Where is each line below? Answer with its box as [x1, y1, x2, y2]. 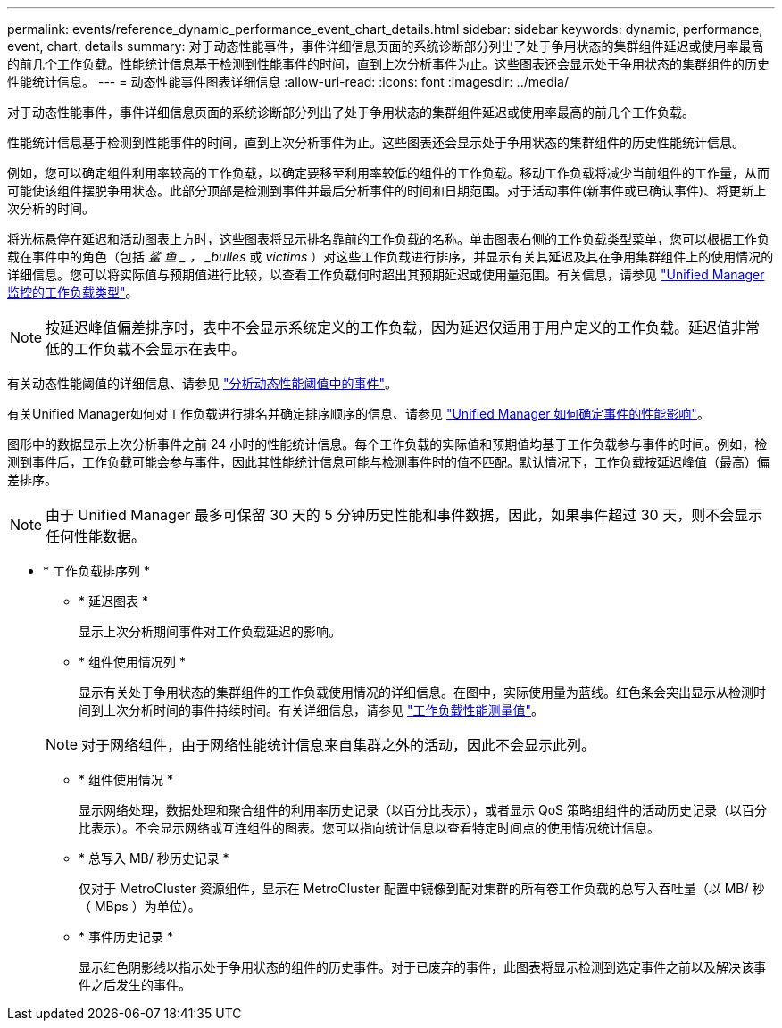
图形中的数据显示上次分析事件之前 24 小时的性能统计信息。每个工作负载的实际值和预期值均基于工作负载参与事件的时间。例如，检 [7, 436, 768, 452]
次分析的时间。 [7, 201, 95, 216]
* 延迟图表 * [79, 593, 148, 609]
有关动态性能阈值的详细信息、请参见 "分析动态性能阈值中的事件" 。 [7, 376, 397, 391]
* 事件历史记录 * [79, 929, 173, 944]
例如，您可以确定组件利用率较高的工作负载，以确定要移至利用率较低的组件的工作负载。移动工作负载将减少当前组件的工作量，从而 [7, 165, 770, 180]
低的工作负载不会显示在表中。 [46, 340, 246, 358]
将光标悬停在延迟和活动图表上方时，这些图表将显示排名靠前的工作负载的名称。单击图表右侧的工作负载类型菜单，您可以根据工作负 [7, 231, 770, 246]
